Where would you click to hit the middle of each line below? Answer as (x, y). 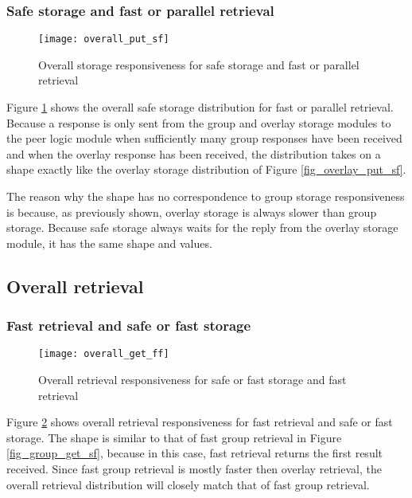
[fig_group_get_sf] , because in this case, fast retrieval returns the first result (195, 453)
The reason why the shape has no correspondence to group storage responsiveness (206, 196)
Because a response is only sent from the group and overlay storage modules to (199, 122)
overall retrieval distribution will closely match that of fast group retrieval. (188, 484)
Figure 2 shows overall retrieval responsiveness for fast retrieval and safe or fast (200, 422)
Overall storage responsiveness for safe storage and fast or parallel (199, 64)
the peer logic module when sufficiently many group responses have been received (204, 138)
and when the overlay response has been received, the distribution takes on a (194, 153)
